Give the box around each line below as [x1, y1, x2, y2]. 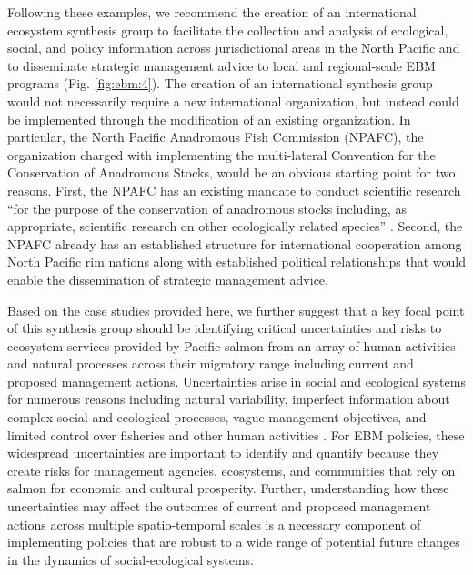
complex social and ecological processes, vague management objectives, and [7, 408, 427, 427]
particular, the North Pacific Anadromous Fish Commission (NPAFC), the [7, 127, 424, 146]
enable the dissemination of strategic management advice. [7, 269, 328, 288]
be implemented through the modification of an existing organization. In [7, 109, 411, 128]
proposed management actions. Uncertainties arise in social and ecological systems [7, 371, 466, 390]
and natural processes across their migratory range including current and [7, 354, 414, 373]
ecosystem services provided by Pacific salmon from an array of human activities [7, 336, 456, 355]
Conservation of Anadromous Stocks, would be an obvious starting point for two [7, 163, 456, 182]
